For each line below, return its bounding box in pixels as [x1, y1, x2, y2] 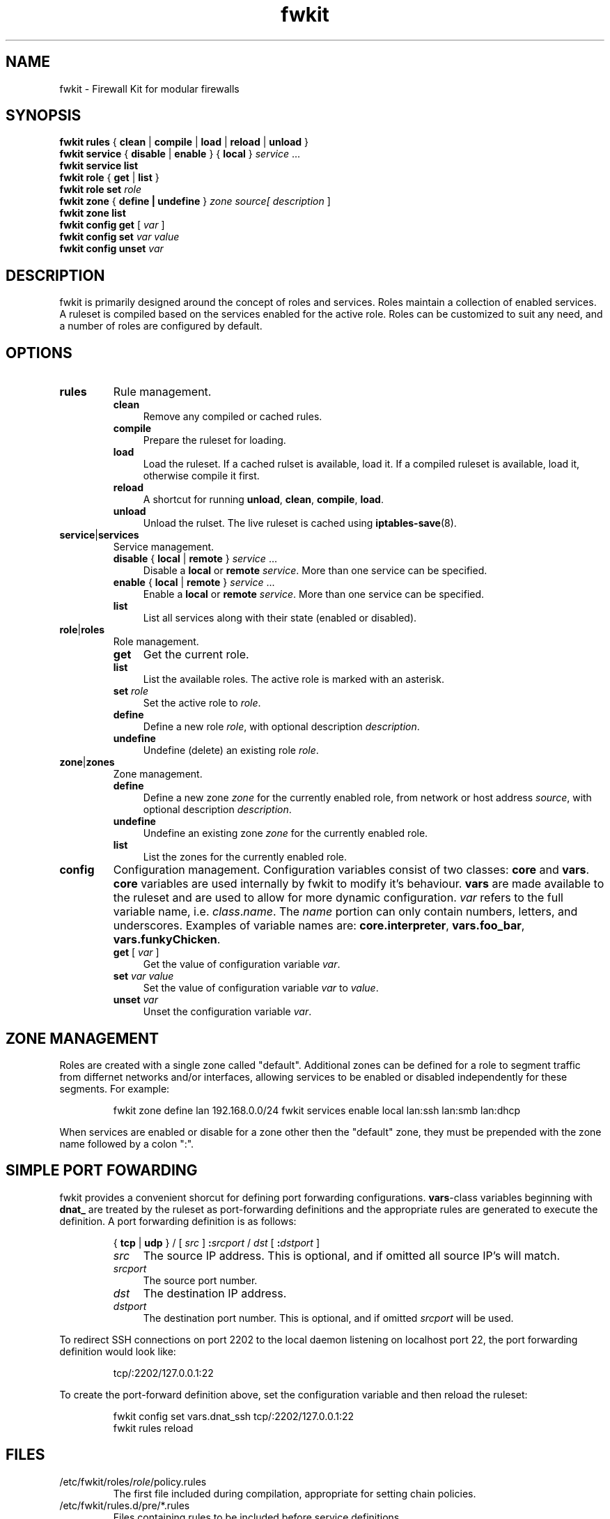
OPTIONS [6, 344, 72, 362]
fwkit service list [59, 160, 139, 172]
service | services [59, 529, 139, 541]
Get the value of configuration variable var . [143, 958, 341, 971]
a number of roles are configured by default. [59, 320, 263, 332]
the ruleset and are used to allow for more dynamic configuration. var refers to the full [113, 890, 563, 905]
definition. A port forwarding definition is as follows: [59, 1215, 297, 1227]
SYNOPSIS [6, 107, 81, 125]
